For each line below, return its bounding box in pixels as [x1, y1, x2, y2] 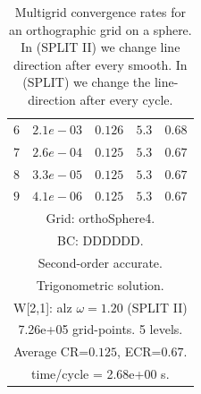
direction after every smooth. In [13, 55, 188, 73]
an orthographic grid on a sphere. [8, 20, 192, 39]
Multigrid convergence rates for [14, 3, 186, 21]
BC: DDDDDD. [56, 231, 144, 250]
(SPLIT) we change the [22, 73, 151, 91]
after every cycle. [80, 90, 173, 108]
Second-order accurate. [38, 253, 163, 271]
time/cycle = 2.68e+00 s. [31, 364, 170, 383]
